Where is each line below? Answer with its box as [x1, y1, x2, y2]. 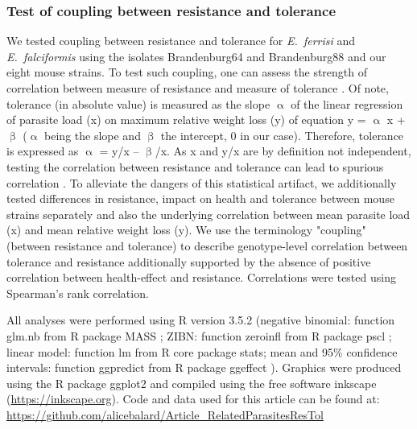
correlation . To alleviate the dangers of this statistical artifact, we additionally [6, 174, 397, 191]
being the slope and [44, 126, 141, 143]
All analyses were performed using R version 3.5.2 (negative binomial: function [6, 311, 395, 328]
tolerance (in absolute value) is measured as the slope [6, 95, 270, 112]
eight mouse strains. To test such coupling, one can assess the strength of [6, 64, 368, 80]
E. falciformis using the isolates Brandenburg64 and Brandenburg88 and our [6, 47, 386, 64]
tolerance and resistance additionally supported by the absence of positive [6, 253, 371, 270]
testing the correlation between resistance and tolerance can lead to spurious [6, 158, 384, 175]
